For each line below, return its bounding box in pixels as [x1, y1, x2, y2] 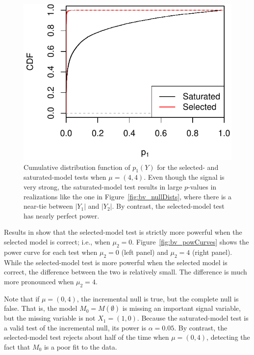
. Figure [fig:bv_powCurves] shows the [132, 236, 249, 246]
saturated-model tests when [24, 172, 106, 182]
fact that [4, 341, 30, 352]
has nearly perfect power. [24, 210, 100, 220]
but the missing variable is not [4, 313, 96, 323]
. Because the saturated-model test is [137, 313, 249, 323]
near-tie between [24, 201, 73, 211]
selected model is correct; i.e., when [4, 236, 110, 246]
